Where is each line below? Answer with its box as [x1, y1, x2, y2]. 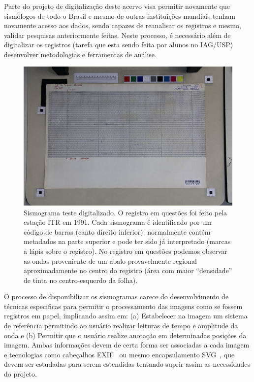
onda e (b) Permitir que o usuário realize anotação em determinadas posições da [4, 330, 247, 340]
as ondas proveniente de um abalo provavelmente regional [24, 255, 197, 266]
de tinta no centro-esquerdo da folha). [24, 275, 138, 285]
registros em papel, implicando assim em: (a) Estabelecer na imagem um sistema [4, 311, 248, 321]
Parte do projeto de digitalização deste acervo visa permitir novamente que [4, 1, 230, 11]
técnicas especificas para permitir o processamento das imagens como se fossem [4, 301, 243, 311]
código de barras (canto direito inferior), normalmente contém [24, 226, 211, 237]
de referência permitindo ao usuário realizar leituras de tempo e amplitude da [4, 320, 238, 331]
